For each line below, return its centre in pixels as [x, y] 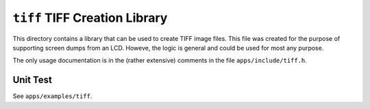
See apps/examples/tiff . [52, 96]
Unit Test [33, 80]
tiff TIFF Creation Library [90, 18]
